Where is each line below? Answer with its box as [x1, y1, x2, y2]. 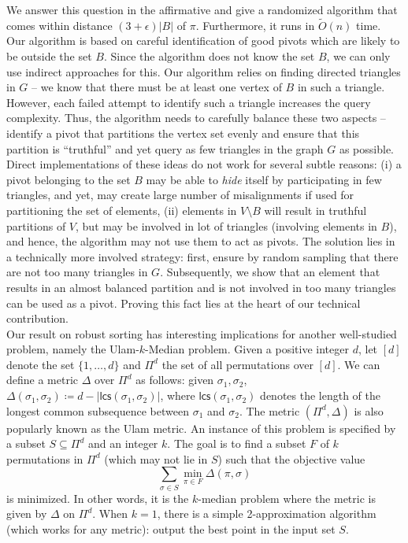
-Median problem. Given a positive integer [145, 341, 349, 357]
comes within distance [6, 17, 113, 33]
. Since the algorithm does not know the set [103, 48, 315, 64]
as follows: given [135, 371, 214, 388]
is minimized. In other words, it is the [6, 489, 189, 506]
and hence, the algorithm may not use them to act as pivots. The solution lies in [6, 233, 395, 249]
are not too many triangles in [6, 264, 148, 280]
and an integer [88, 435, 158, 452]
